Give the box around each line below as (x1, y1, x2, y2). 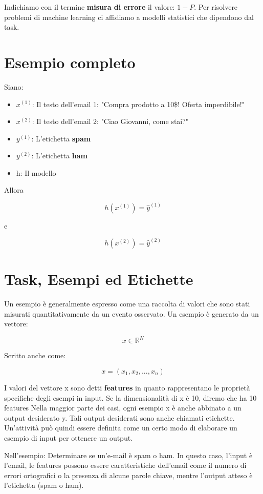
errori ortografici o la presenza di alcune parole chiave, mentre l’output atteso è (4, 469, 253, 480)
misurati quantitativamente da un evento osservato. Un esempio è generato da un (4, 308, 259, 319)
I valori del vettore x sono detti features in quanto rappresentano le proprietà (4, 382, 250, 393)
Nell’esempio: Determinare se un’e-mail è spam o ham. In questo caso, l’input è (4, 449, 253, 460)
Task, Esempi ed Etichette (4, 269, 193, 290)
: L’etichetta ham (31, 150, 87, 161)
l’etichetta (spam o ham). (4, 480, 84, 490)
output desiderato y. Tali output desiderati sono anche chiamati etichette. (4, 412, 235, 423)
